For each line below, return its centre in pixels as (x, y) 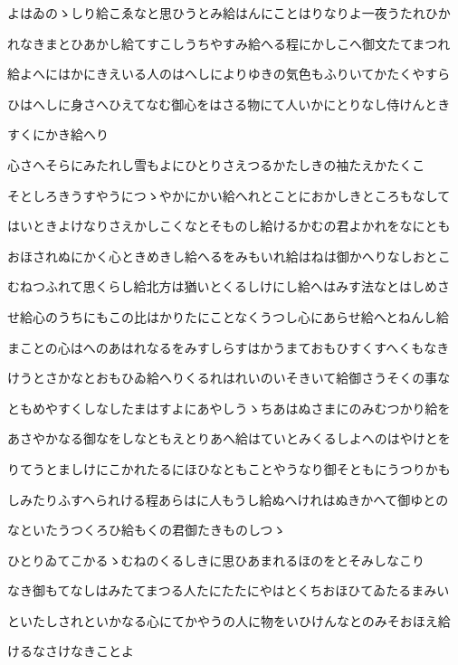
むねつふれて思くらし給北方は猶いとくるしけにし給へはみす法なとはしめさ (229, 286)
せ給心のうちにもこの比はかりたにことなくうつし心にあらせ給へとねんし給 (229, 316)
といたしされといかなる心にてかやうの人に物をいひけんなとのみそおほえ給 (229, 620)
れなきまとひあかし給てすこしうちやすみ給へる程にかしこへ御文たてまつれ (229, 43)
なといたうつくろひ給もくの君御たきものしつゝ (147, 530)
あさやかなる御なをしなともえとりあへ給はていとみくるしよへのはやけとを (229, 438)
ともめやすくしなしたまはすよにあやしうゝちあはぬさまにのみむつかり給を (229, 408)
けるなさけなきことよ (71, 651)
